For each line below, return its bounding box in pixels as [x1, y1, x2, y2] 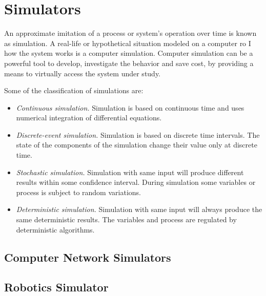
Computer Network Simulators [4, 249, 171, 265]
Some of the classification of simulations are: [4, 85, 144, 96]
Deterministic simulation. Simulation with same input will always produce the [16, 204, 262, 215]
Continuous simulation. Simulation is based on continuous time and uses [16, 102, 244, 113]
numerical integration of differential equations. [16, 112, 162, 123]
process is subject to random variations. [16, 186, 141, 197]
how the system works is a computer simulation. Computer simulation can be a [4, 48, 253, 58]
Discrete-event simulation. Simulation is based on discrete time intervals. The [16, 129, 260, 140]
